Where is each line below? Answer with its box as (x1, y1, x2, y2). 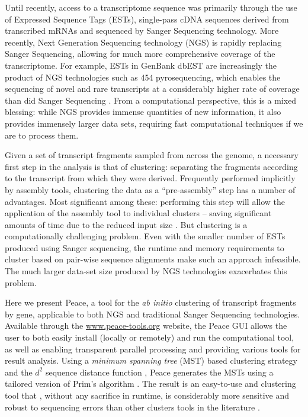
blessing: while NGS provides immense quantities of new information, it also (5, 105, 281, 118)
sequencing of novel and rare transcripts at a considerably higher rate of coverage (5, 82, 300, 95)
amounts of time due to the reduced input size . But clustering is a (5, 218, 248, 230)
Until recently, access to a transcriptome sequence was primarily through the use (5, 1, 297, 13)
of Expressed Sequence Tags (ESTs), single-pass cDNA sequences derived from (5, 12, 289, 25)
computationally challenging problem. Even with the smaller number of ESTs (5, 230, 285, 242)
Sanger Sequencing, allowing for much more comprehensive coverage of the (5, 47, 275, 60)
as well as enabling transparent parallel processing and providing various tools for (5, 342, 301, 355)
